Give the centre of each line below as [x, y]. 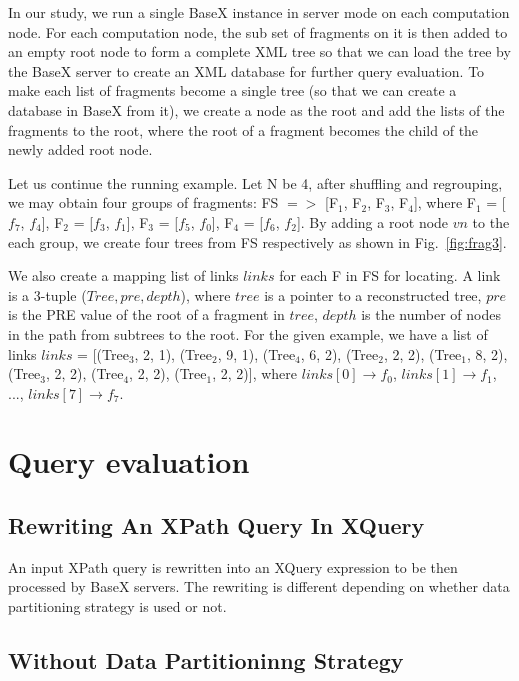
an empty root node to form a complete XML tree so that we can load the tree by [259, 51]
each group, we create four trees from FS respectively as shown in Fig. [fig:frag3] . [257, 241]
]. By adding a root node [372, 221]
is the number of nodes [431, 314]
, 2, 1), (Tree [173, 353]
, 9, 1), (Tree [256, 353]
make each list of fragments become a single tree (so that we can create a [232, 90]
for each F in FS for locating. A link [390, 275]
